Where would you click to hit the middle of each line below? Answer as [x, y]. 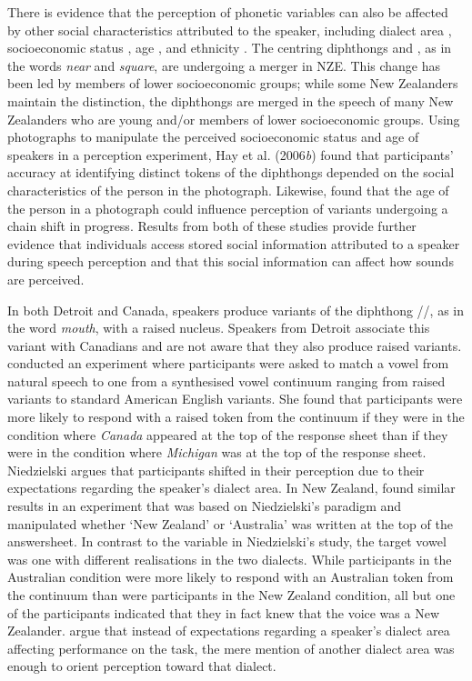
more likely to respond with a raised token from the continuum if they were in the [236, 417]
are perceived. [46, 279]
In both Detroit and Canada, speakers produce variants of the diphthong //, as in [236, 310]
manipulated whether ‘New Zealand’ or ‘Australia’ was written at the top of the [230, 523]
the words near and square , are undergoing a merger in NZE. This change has [224, 65]
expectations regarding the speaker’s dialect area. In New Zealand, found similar [231, 488]
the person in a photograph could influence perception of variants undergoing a [228, 208]
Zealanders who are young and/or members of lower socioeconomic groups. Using [234, 119]
